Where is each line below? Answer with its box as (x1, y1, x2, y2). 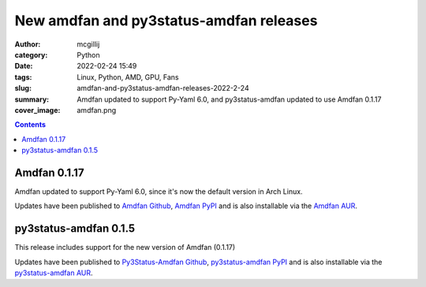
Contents (14, 120, 47, 129)
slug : (14, 84, 32, 93)
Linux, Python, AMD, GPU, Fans (77, 72, 179, 82)
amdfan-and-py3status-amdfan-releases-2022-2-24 (77, 84, 249, 93)
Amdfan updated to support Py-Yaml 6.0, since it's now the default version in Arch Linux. (14, 186, 303, 196)
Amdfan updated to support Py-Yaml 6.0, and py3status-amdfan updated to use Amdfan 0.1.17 (77, 95, 382, 104)
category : (14, 50, 48, 59)
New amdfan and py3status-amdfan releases (14, 12, 318, 29)
